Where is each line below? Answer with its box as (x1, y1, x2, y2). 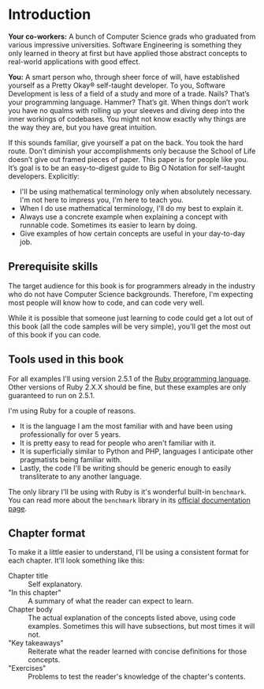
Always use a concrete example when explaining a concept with (19, 212, 229, 221)
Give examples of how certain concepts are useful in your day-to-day (19, 228, 246, 238)
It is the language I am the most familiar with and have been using (19, 421, 233, 431)
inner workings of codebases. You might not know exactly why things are (8, 114, 247, 123)
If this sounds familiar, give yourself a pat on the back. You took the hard (8, 137, 244, 147)
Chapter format (8, 526, 86, 540)
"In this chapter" (8, 588, 61, 597)
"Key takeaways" (8, 638, 64, 648)
